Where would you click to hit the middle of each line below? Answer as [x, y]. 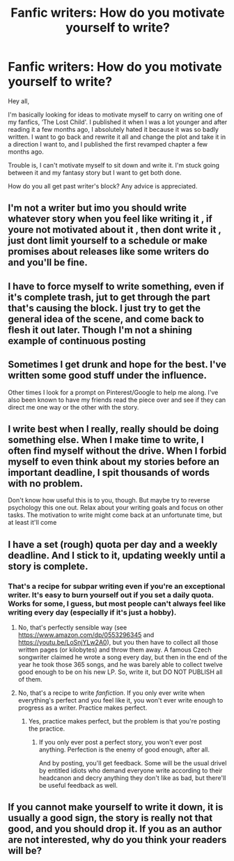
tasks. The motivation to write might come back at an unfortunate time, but [115, 515]
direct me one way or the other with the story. [73, 407]
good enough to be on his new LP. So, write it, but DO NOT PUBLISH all [120, 672]
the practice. [47, 729]
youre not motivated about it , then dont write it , [115, 230]
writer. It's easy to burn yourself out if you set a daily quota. [111, 594]
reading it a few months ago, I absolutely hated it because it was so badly [113, 129]
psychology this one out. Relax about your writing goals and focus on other [116, 508]
